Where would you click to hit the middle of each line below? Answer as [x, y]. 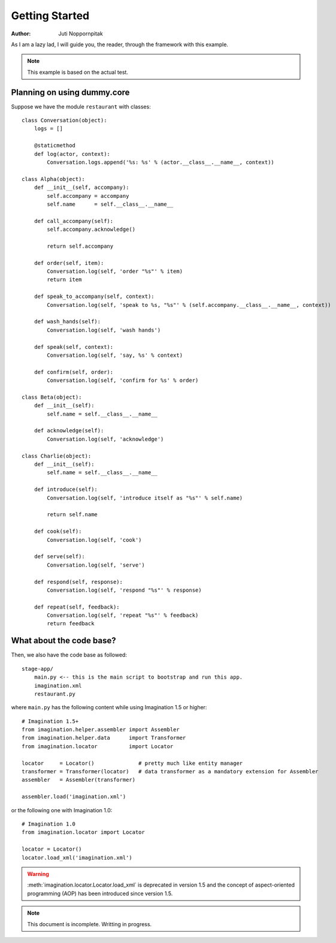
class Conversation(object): [64, 120]
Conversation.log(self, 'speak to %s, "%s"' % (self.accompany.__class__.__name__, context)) [189, 305]
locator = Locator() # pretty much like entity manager [132, 763]
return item [64, 280]
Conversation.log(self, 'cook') [94, 540]
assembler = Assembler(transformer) [79, 780]
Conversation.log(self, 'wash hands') [104, 330]
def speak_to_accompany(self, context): [94, 296]
